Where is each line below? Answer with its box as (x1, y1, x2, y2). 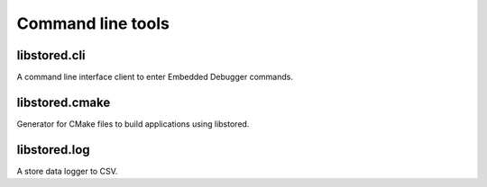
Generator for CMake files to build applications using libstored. (16, 118, 250, 129)
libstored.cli (16, 48, 86, 63)
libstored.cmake (16, 94, 111, 110)
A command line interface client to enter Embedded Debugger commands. (16, 72, 293, 83)
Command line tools (16, 13, 170, 33)
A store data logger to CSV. (16, 165, 118, 176)
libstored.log (16, 142, 90, 157)
